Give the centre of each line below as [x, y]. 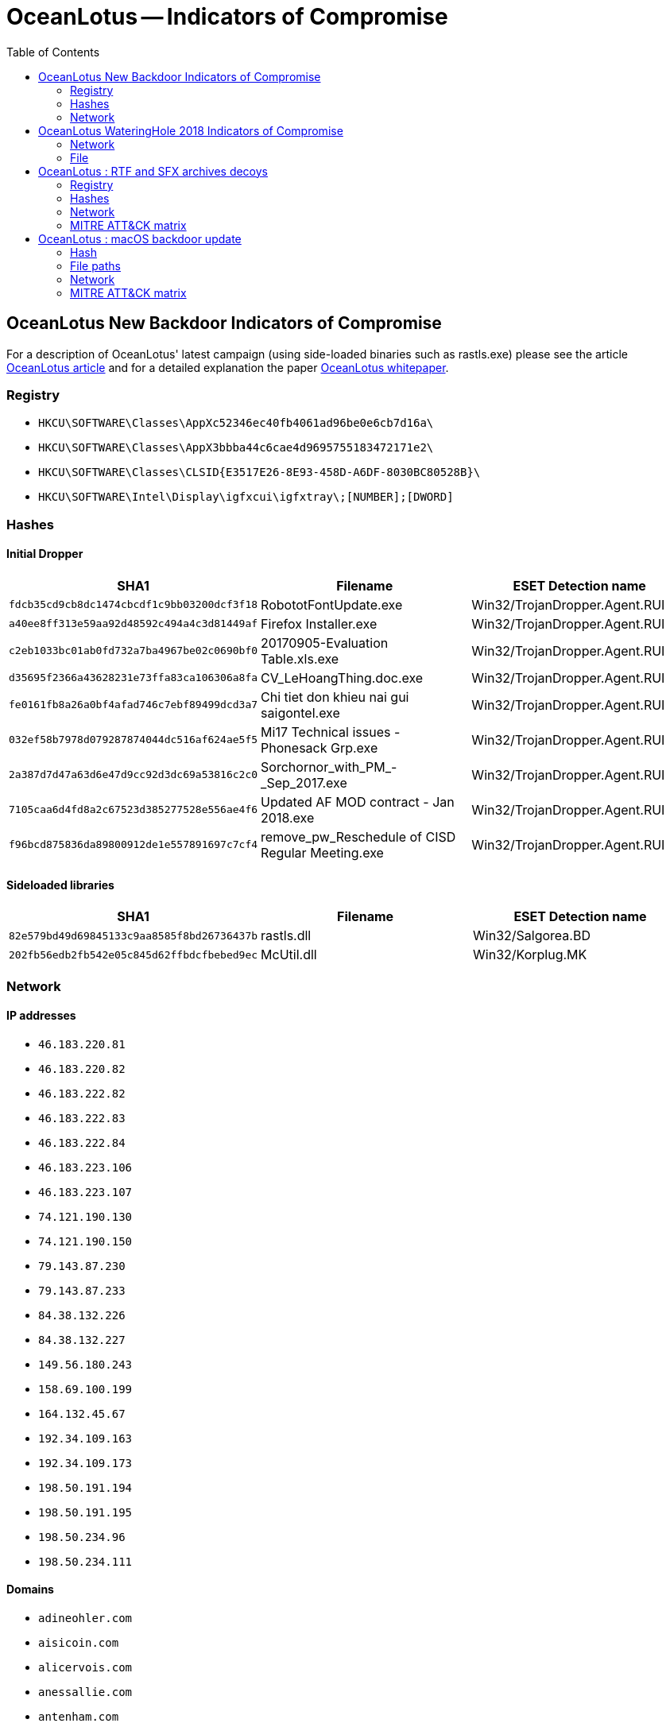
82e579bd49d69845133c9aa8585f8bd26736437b [134, 935]
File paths [95, 265]
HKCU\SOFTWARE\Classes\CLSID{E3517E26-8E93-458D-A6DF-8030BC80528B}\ [259, 472]
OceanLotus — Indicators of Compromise [227, 17]
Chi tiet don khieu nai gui [335, 697]
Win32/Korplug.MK [530, 955]
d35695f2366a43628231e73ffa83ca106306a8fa [134, 678]
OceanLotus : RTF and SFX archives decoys [153, 171]
